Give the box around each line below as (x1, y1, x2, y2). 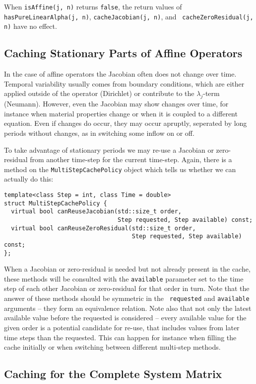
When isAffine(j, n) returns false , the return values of (4, 1, 182, 11)
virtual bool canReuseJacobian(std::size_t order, (11, 208, 182, 215)
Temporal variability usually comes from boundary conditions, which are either (4, 78, 245, 89)
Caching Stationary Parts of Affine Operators (4, 45, 243, 61)
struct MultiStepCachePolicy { (4, 199, 107, 207)
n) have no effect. (4, 21, 57, 31)
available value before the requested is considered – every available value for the (4, 312, 247, 323)
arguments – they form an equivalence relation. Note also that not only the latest (4, 302, 252, 313)
